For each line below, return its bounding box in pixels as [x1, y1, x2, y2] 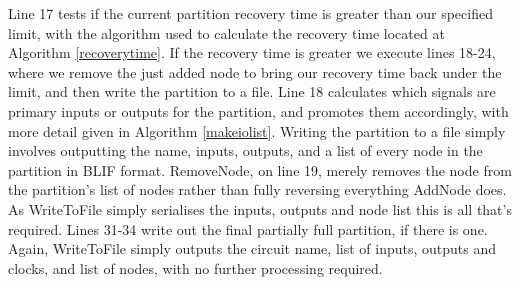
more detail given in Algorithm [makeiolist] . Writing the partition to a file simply [8, 120, 506, 141]
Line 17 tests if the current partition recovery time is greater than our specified [8, 3, 493, 23]
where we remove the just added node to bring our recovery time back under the [8, 61, 502, 82]
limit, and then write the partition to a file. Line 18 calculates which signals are [8, 81, 496, 102]
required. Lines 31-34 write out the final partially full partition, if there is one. [8, 218, 488, 239]
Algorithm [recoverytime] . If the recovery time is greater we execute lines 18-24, [8, 42, 496, 63]
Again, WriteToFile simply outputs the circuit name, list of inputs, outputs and [8, 238, 496, 259]
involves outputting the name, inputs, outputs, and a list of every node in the [8, 140, 483, 161]
